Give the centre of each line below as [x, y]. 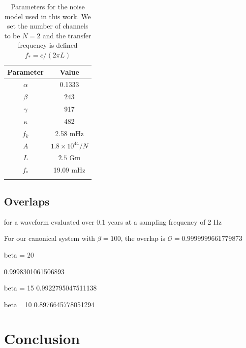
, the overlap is [143, 238]
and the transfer [67, 35]
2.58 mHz [70, 133]
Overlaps [27, 201]
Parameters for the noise [48, 6]
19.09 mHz [69, 170]
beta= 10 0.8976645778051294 [49, 304]
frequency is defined [48, 45]
